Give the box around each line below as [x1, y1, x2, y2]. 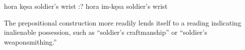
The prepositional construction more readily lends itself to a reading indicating [4, 17, 242, 27]
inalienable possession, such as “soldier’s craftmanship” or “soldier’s [4, 27, 207, 37]
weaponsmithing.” [4, 36, 57, 47]
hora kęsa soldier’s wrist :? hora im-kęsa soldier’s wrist [4, 1, 168, 11]
